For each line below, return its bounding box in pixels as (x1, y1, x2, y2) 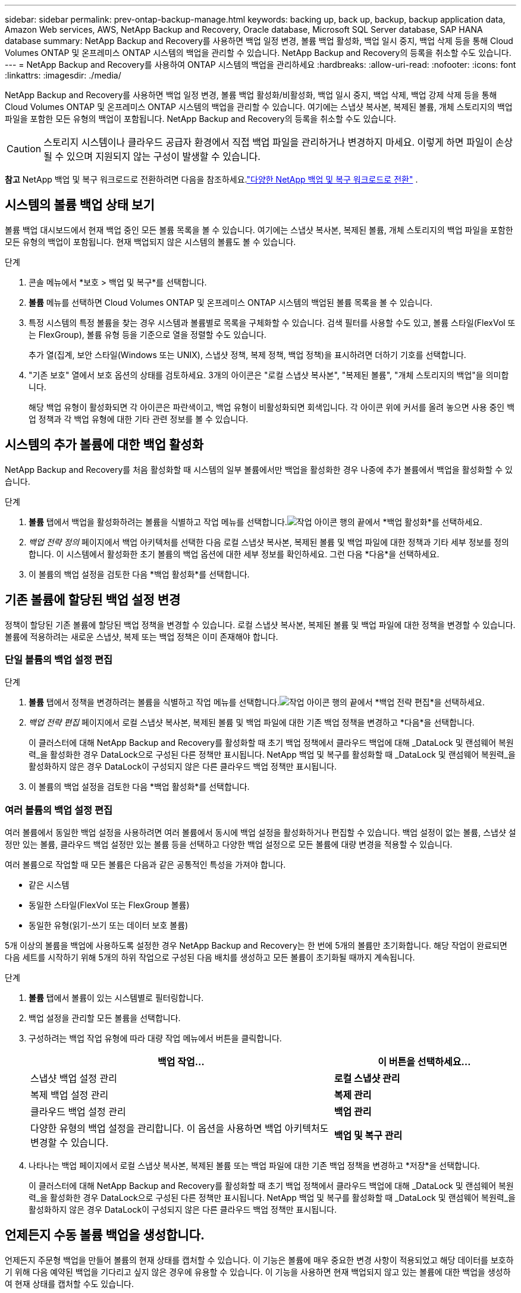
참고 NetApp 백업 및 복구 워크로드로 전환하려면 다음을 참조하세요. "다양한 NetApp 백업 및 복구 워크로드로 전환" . (5, 174, 418, 184)
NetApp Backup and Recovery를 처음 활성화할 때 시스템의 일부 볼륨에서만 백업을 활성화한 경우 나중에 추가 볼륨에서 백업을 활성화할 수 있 (5, 464, 513, 475)
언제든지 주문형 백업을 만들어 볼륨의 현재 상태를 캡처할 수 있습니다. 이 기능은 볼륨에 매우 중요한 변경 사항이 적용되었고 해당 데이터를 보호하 (5, 1254, 514, 1265)
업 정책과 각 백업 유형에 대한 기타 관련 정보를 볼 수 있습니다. (29, 413, 249, 424)
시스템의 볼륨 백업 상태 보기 (5, 197, 155, 213)
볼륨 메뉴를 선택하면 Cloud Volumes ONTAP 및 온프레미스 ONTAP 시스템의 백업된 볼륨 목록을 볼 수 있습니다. (29, 297, 433, 307)
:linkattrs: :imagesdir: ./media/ (5, 70, 121, 80)
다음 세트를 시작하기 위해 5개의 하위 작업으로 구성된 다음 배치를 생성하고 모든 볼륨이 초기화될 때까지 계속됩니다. (5, 952, 415, 963)
